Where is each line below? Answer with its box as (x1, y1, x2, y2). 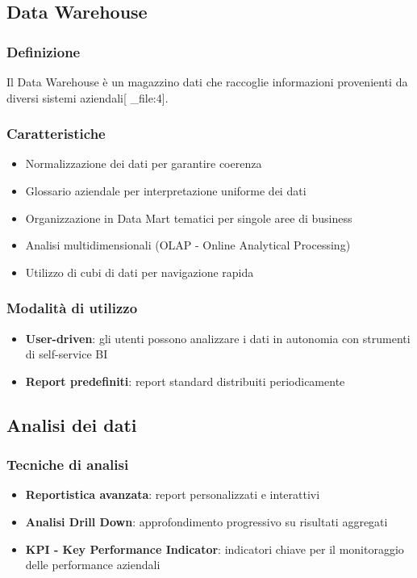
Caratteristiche (6, 124, 106, 144)
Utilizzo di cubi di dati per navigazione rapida (25, 263, 254, 280)
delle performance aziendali (25, 556, 161, 573)
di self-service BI (25, 346, 108, 362)
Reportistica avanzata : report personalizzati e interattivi (25, 486, 320, 503)
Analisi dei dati (6, 412, 137, 437)
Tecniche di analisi (6, 454, 129, 475)
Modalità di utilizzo (6, 298, 138, 318)
